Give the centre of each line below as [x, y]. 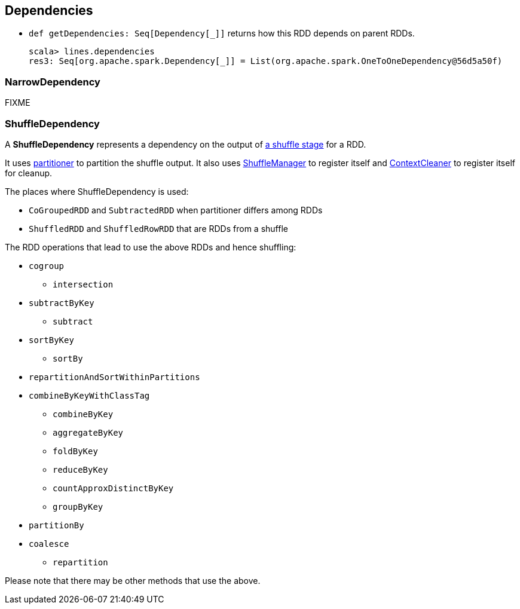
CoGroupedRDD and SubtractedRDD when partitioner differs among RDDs [176, 210]
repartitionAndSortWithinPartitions [114, 377]
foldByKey [75, 451]
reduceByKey [80, 469]
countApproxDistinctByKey [113, 488]
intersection [83, 284]
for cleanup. [29, 173]
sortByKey [51, 340]
